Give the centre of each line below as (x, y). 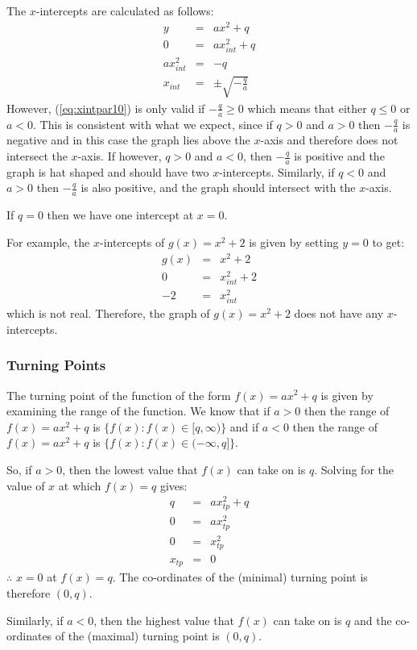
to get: (388, 242)
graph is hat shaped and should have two (108, 171)
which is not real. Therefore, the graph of (108, 313)
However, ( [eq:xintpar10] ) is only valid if (106, 108)
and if (244, 426)
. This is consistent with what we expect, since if (153, 124)
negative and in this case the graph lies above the (128, 140)
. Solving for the (354, 469)
